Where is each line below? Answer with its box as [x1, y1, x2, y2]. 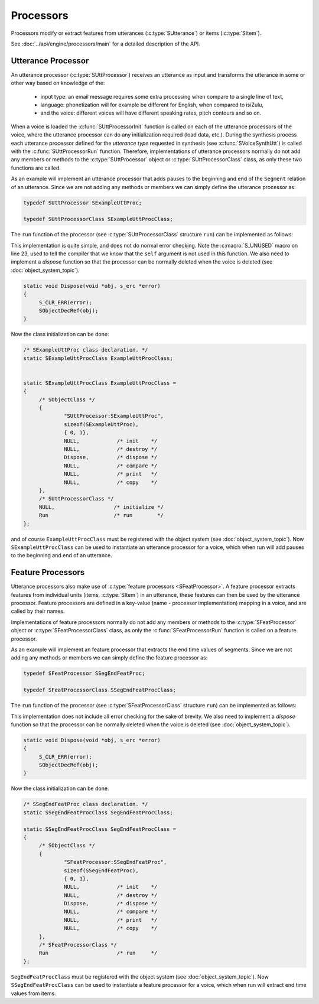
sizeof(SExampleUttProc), [64, 421, 139, 428]
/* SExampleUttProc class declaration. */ [23, 346, 148, 353]
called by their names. [11, 607, 65, 615]
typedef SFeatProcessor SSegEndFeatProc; [23, 670, 145, 677]
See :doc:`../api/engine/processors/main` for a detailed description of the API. [11, 40, 200, 47]
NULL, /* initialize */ [38, 503, 164, 511]
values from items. [11, 990, 56, 997]
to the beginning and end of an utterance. [11, 552, 112, 559]
